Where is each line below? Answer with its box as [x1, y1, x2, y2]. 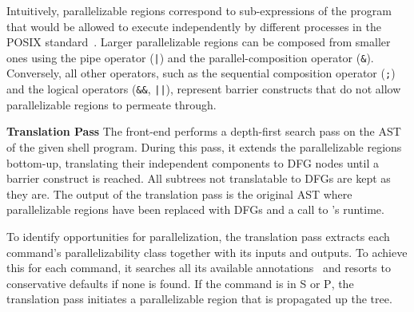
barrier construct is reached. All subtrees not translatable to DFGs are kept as [6, 170, 391, 187]
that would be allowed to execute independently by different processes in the [6, 18, 381, 34]
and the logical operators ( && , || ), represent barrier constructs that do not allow [6, 81, 401, 97]
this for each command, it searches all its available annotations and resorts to [6, 259, 391, 276]
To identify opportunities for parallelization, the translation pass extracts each [6, 227, 390, 244]
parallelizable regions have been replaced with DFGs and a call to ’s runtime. [6, 201, 384, 218]
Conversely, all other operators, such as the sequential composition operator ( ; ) [6, 65, 396, 81]
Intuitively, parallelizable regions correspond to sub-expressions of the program [6, 2, 392, 18]
